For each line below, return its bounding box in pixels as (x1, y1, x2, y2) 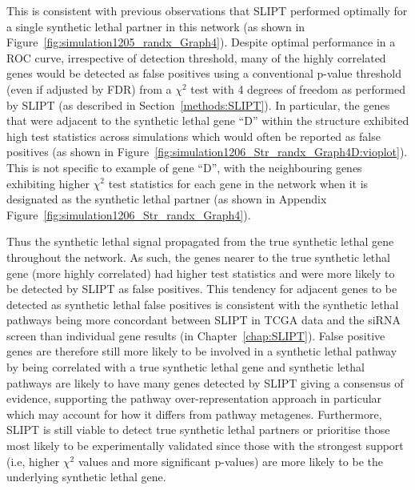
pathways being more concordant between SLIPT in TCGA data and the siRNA (6, 311, 401, 328)
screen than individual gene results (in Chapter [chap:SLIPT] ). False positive (6, 327, 385, 343)
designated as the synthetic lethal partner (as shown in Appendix (6, 191, 327, 207)
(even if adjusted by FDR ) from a (6, 80, 172, 97)
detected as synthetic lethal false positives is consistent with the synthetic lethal (6, 295, 399, 312)
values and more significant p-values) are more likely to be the (78, 452, 383, 469)
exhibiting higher (6, 175, 90, 191)
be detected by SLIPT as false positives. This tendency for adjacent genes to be (6, 280, 397, 297)
